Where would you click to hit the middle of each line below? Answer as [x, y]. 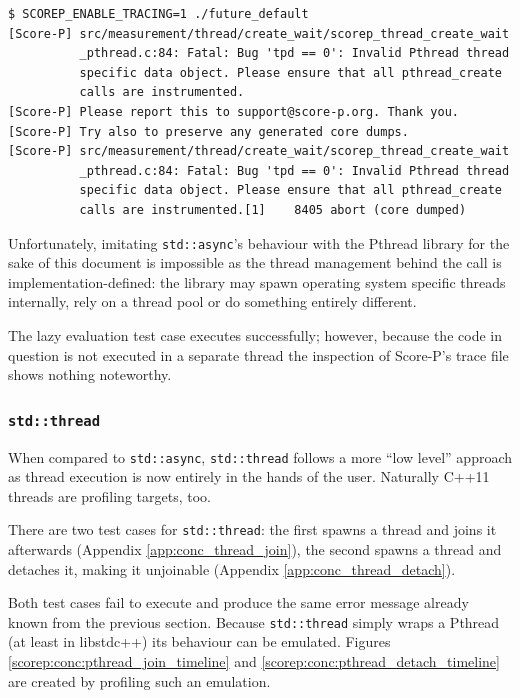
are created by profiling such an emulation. [139, 680]
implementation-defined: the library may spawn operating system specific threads [257, 281]
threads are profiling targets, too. [109, 495]
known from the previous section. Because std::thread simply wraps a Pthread [254, 621]
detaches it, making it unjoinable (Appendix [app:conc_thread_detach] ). [232, 568]
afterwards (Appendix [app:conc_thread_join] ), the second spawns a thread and [255, 549]
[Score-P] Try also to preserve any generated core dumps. [208, 131]
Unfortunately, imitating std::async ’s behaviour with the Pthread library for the [259, 242]
